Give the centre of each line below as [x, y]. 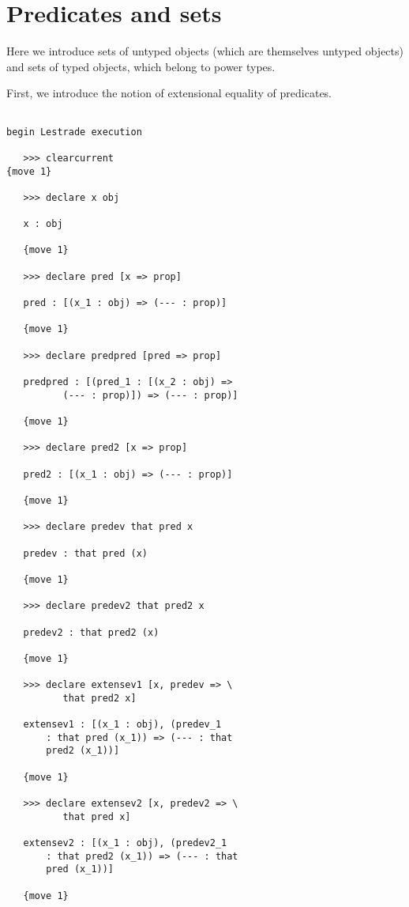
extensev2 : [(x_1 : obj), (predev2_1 [125, 843]
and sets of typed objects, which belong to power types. [141, 66]
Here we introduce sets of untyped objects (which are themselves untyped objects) [205, 51]
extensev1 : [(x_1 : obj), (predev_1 [122, 725]
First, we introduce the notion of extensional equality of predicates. [169, 93]
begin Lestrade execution [74, 132]
